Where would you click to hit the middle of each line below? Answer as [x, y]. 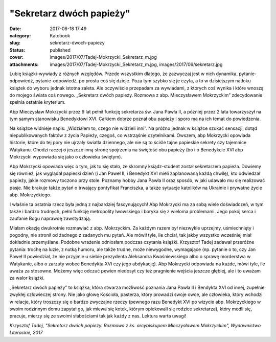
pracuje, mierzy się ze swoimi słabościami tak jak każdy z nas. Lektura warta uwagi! [98, 316]
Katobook [60, 35]
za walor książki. [27, 278]
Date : [15, 29]
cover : [17, 57]
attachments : [24, 64]
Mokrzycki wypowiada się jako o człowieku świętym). [66, 157]
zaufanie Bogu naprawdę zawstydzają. [50, 219]
